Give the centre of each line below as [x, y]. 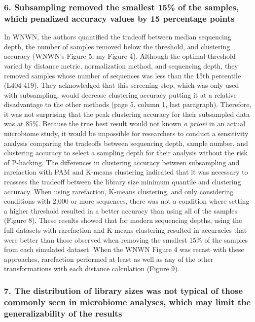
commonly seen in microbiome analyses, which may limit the [127, 302]
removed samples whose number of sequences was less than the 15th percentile [123, 75]
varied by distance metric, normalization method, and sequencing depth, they [121, 65]
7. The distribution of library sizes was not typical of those [124, 290]
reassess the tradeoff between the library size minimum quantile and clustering [123, 182]
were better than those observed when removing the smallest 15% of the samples [126, 239]
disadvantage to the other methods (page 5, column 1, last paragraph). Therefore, [128, 104]
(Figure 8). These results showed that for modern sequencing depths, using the [123, 220]
